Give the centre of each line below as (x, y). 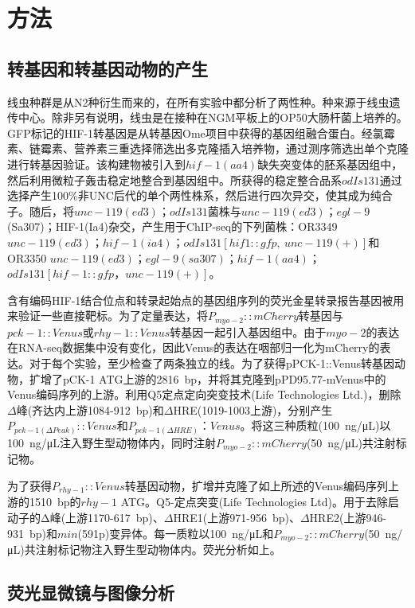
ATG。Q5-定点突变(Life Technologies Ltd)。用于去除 (254, 502)
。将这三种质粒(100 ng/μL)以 (315, 425)
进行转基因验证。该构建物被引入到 (96, 164)
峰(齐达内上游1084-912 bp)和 (90, 409)
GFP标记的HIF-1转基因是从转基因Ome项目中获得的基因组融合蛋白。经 (190, 133)
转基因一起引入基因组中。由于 (248, 331)
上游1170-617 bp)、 (115, 517)
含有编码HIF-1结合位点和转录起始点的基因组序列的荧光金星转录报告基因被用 (206, 300)
